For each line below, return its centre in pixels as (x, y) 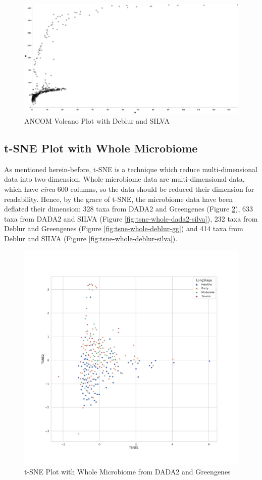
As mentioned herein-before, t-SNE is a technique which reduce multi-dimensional (131, 169)
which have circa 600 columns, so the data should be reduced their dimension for (129, 189)
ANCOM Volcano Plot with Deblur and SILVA (97, 120)
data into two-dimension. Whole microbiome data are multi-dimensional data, (124, 179)
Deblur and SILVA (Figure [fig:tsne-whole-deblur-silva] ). (91, 238)
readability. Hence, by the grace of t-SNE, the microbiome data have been (118, 199)
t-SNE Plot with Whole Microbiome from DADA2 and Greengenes (127, 472)
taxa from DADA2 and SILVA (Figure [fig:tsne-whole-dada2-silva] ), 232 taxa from (131, 218)
